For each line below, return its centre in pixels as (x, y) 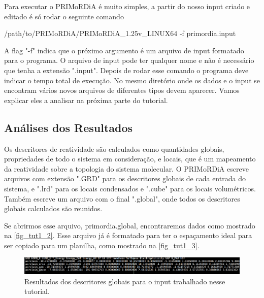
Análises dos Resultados (69, 127)
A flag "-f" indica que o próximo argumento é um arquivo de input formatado (124, 50)
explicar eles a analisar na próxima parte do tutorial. (86, 100)
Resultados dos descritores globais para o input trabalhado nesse (125, 281)
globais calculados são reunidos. (53, 208)
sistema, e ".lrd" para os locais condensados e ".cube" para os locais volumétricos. (130, 188)
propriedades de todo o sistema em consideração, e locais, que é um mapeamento (130, 159)
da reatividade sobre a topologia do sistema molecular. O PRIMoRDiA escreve (126, 168)
